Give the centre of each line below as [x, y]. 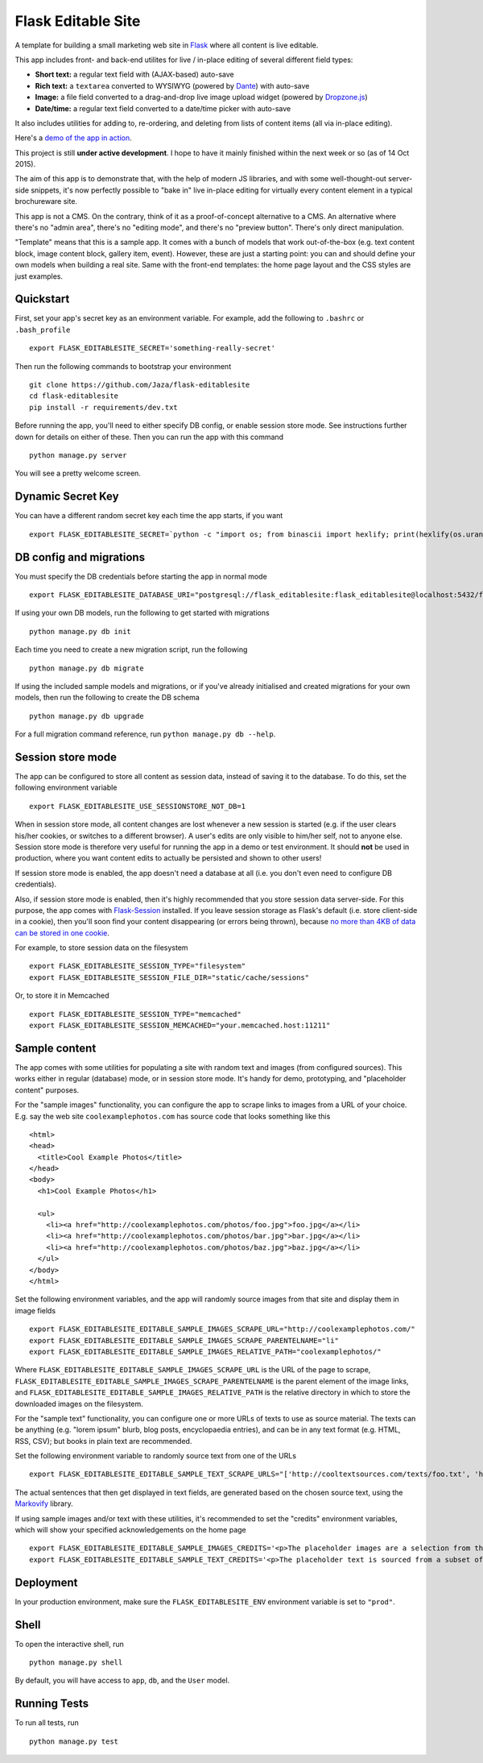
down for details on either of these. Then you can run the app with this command [149, 437]
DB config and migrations [80, 557]
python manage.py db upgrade [87, 716]
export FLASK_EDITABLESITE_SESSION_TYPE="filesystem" [137, 966]
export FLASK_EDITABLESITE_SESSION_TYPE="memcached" [135, 1014]
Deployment [46, 1582]
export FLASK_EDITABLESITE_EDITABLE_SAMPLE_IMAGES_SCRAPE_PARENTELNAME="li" [184, 1340]
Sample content [56, 1048]
